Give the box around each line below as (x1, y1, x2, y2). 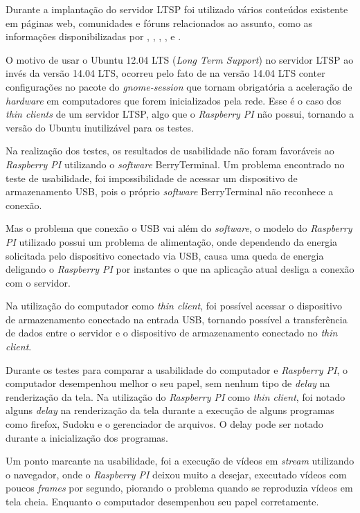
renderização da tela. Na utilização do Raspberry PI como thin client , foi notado (6, 389, 345, 404)
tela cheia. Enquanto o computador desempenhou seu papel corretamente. (6, 494, 319, 508)
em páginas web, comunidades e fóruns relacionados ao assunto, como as (6, 15, 313, 30)
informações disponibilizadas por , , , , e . (6, 29, 181, 44)
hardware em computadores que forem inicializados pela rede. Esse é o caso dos (6, 93, 341, 107)
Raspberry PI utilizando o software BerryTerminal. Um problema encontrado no (6, 156, 345, 171)
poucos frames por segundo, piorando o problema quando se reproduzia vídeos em (6, 480, 353, 495)
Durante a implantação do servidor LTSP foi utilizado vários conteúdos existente (6, 2, 348, 16)
